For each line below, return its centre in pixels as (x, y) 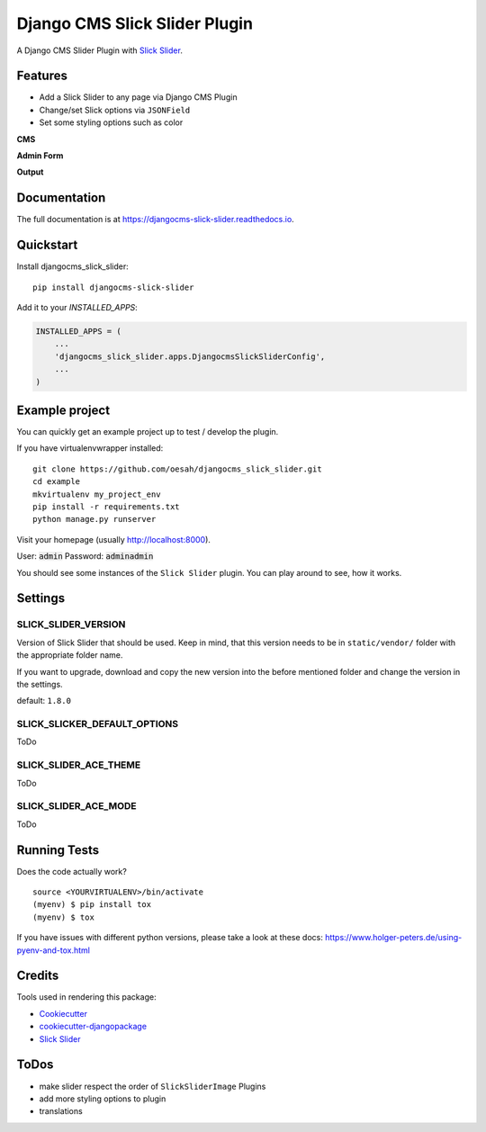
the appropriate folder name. (70, 655)
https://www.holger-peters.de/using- (393, 938)
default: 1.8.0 (44, 701)
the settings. (40, 684)
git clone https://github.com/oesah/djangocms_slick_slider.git (178, 469)
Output (30, 172)
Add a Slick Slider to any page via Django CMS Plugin (138, 97)
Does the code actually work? (72, 871)
